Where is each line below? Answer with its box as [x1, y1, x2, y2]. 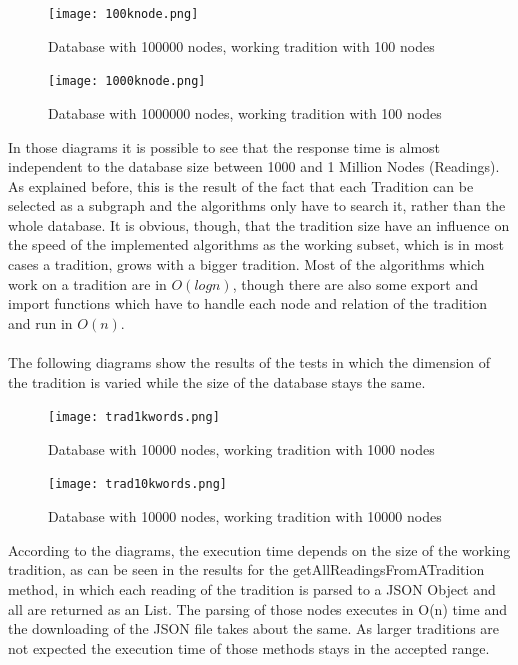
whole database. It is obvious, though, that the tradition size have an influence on [8, 214, 510, 235]
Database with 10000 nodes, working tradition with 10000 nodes [48, 506, 442, 527]
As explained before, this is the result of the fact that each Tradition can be [8, 175, 474, 196]
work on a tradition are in [8, 273, 167, 294]
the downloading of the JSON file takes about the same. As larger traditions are [8, 618, 500, 639]
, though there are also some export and [232, 273, 478, 294]
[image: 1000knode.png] [48, 74, 206, 89]
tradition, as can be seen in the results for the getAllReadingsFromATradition [8, 559, 485, 580]
